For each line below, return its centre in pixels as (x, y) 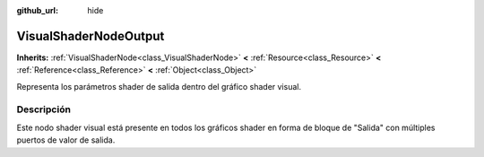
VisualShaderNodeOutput (91, 36)
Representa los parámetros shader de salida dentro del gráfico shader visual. (159, 86)
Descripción (44, 109)
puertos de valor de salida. (66, 140)
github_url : (37, 10)
